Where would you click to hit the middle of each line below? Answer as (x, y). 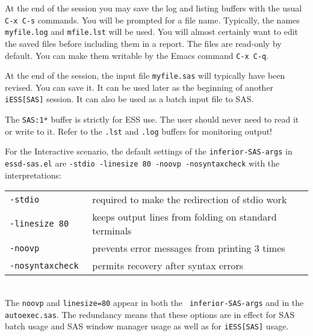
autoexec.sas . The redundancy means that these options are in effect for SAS (150, 314)
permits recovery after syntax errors (168, 266)
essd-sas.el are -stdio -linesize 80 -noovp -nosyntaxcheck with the (142, 163)
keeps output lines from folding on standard (184, 217)
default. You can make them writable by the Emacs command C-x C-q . (137, 55)
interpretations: (33, 175)
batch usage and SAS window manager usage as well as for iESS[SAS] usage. (147, 326)
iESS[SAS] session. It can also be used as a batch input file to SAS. (129, 99)
